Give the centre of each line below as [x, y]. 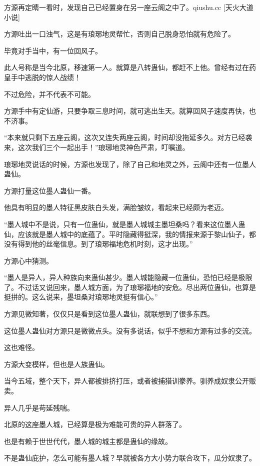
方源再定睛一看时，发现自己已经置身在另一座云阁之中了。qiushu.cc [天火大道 [129, 7]
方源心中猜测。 [28, 260]
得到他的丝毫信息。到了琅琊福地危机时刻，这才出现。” [105, 244]
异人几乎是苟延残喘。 [39, 407]
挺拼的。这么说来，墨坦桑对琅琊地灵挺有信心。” [81, 297]
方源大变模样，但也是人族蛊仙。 [56, 364]
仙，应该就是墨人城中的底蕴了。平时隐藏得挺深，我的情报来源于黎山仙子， [126, 234]
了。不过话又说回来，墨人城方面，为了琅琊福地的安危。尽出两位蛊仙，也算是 [130, 287]
